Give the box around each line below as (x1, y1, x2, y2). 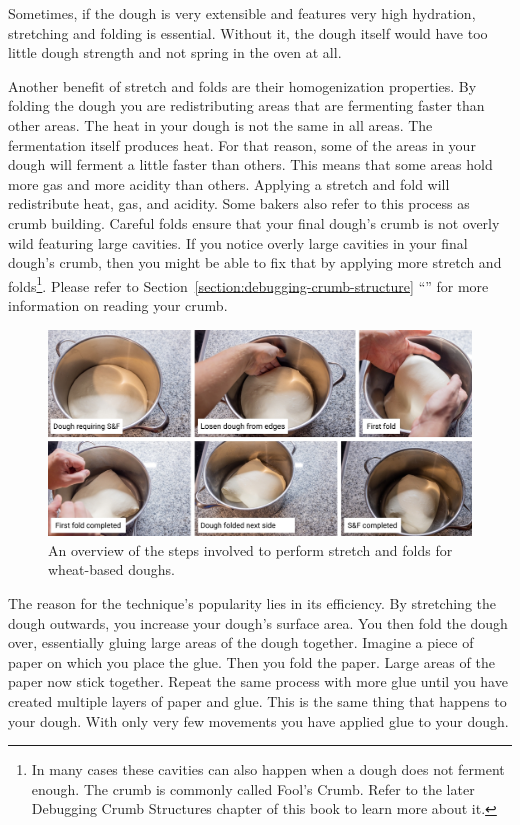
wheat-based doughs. (48, 559, 175, 580)
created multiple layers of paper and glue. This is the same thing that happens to (8, 690, 507, 711)
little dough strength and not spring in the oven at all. (8, 42, 342, 63)
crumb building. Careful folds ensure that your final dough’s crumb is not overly (8, 212, 500, 233)
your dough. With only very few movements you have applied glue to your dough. (8, 710, 509, 731)
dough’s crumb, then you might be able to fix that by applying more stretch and (8, 252, 502, 273)
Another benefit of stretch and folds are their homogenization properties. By (8, 75, 477, 96)
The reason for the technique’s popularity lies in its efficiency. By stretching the (8, 592, 496, 613)
